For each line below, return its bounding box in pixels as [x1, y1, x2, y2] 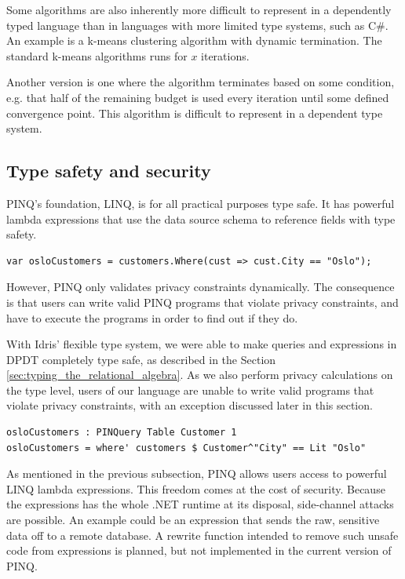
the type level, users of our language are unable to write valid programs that [6, 381, 374, 398]
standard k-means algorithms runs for [6, 47, 188, 64]
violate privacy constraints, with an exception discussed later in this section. [6, 397, 373, 413]
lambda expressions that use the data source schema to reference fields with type [6, 210, 396, 227]
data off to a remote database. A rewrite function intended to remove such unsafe [6, 526, 399, 543]
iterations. [201, 47, 250, 64]
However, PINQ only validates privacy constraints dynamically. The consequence [6, 279, 395, 295]
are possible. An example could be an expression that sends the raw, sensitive [6, 512, 380, 528]
